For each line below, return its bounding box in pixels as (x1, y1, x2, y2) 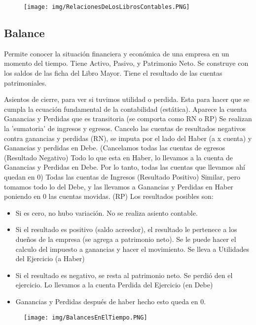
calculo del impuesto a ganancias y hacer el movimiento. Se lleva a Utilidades (15, 243, 249, 254)
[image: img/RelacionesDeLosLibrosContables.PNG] (24, 3, 190, 10)
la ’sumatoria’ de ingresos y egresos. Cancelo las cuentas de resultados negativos (4, 123, 246, 134)
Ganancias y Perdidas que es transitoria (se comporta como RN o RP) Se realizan (4, 113, 252, 124)
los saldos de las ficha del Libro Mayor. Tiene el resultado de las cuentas (4, 68, 222, 78)
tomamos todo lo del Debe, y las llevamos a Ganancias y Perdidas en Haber (4, 181, 233, 191)
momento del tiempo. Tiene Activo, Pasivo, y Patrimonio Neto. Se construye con (4, 58, 249, 68)
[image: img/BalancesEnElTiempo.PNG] (24, 314, 147, 321)
